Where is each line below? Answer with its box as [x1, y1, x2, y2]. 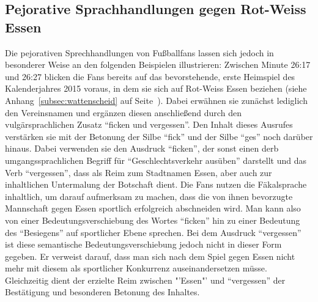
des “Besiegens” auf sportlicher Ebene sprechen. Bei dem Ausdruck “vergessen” [5, 226, 301, 238]
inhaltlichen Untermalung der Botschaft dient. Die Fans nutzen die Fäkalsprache [5, 178, 307, 191]
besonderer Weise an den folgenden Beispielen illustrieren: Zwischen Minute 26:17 [5, 58, 311, 71]
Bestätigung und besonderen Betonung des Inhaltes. [5, 285, 200, 298]
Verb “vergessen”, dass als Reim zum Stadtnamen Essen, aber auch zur [5, 166, 272, 179]
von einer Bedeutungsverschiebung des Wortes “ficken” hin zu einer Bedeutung [5, 213, 300, 226]
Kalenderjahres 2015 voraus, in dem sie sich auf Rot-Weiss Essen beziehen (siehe [5, 82, 307, 95]
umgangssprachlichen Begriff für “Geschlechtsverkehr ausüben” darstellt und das [5, 153, 307, 166]
